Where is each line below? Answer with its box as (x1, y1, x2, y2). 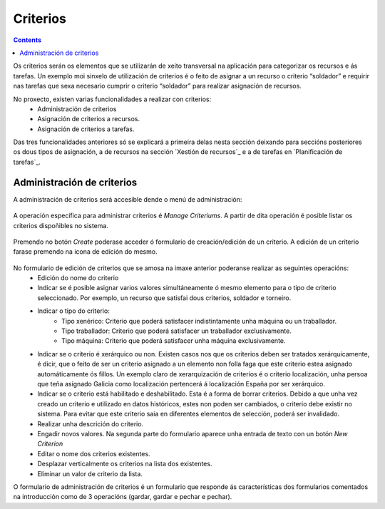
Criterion (37, 439, 63, 448)
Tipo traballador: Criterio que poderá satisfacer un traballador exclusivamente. (61, 327, 292, 335)
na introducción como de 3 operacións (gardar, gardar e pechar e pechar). (13, 493, 232, 501)
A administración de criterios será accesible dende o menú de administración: (13, 195, 242, 203)
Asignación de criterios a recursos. (37, 115, 140, 123)
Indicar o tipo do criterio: (37, 307, 110, 315)
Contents (13, 36, 42, 44)
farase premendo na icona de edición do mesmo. (13, 247, 158, 256)
